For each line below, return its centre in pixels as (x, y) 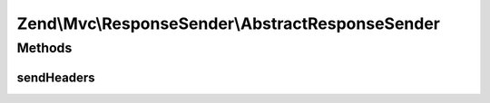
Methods (44, 48)
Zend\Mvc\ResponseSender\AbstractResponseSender (228, 23)
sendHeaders (56, 77)
